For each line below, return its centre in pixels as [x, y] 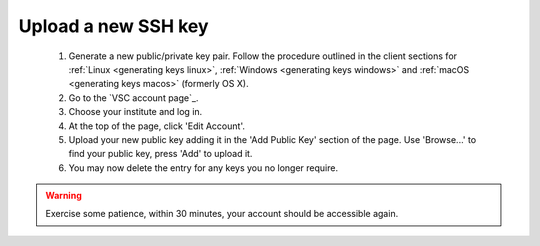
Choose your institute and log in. [135, 112]
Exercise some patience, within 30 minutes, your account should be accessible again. [222, 214]
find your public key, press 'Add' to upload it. [160, 154]
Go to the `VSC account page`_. [133, 97]
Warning [63, 196]
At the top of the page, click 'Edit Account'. [156, 126]
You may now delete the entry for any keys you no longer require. [203, 167]
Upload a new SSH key [113, 26]
